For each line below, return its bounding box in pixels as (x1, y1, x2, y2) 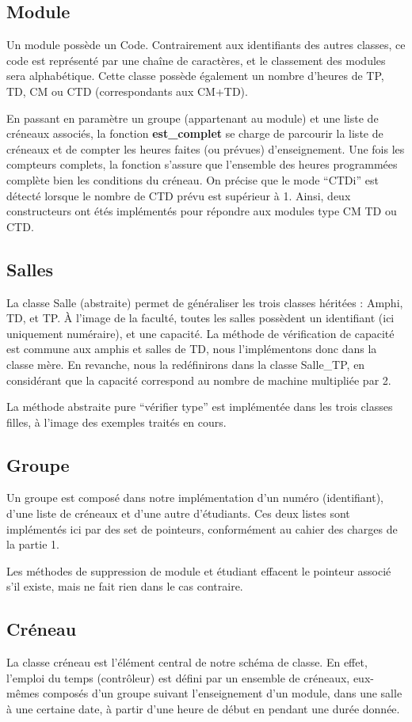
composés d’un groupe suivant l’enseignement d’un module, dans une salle (42, 685, 402, 701)
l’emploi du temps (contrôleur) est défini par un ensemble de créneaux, (6, 669, 350, 686)
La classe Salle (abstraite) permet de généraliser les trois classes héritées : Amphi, (6, 294, 403, 310)
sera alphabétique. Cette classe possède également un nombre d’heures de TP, (6, 67, 384, 84)
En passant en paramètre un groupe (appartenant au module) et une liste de (6, 109, 379, 126)
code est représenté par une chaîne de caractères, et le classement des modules (6, 51, 386, 68)
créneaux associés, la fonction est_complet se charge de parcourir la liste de (6, 125, 383, 142)
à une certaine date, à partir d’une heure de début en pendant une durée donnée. (6, 701, 400, 717)
